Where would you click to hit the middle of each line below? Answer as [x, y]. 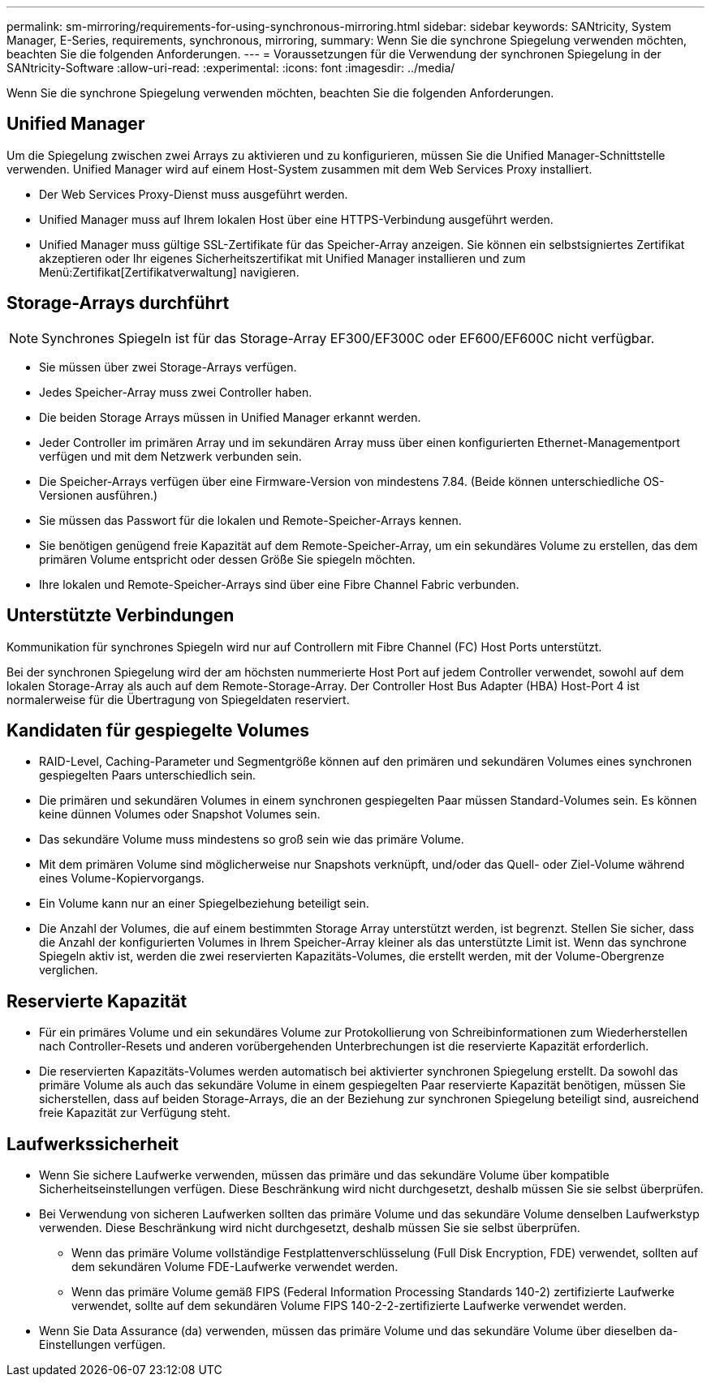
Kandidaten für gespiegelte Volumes [158, 730]
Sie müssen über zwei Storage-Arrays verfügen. [168, 367]
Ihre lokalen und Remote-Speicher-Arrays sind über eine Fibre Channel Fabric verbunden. [279, 584]
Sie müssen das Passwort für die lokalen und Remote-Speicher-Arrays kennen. [250, 520]
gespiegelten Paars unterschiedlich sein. [148, 775]
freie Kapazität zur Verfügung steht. [135, 1113]
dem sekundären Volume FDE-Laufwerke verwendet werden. [235, 1267]
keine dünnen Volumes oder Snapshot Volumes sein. [180, 814]
